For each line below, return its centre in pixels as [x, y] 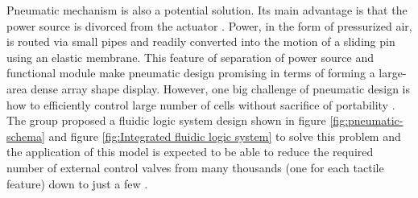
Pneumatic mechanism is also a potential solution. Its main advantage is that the [207, 10]
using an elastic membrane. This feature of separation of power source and [190, 57]
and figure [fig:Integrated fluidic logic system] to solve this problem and [225, 136]
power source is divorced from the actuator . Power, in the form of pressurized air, [209, 25]
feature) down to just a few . [77, 183]
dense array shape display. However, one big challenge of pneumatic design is [221, 88]
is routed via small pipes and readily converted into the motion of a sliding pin [201, 41]
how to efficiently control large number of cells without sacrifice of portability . [201, 104]
